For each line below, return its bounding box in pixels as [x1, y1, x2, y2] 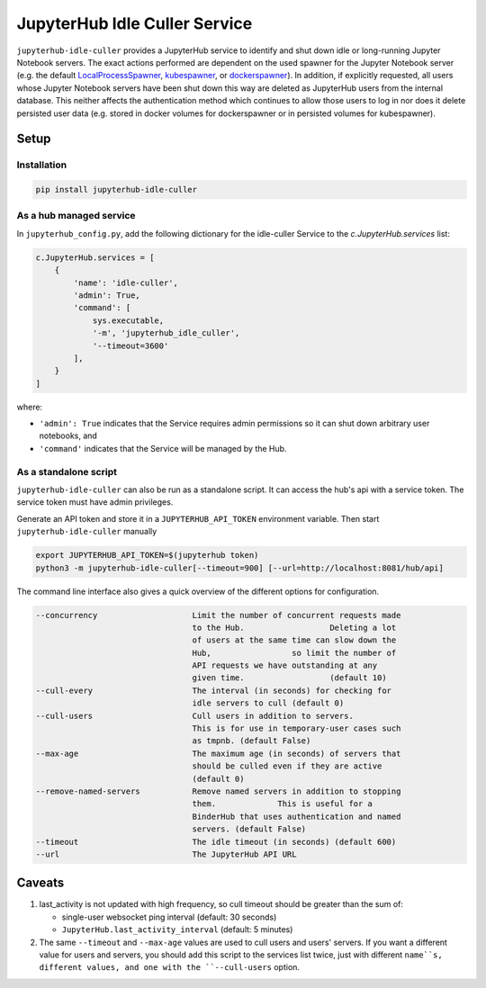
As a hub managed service [16, 210, 136, 222]
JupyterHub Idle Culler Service [16, 13, 253, 33]
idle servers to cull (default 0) [192, 698, 345, 708]
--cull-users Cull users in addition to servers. [35, 711, 355, 721]
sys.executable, [92, 315, 165, 326]
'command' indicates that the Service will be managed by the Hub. [39, 443, 287, 454]
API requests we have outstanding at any [192, 660, 378, 670]
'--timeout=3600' [92, 340, 169, 351]
